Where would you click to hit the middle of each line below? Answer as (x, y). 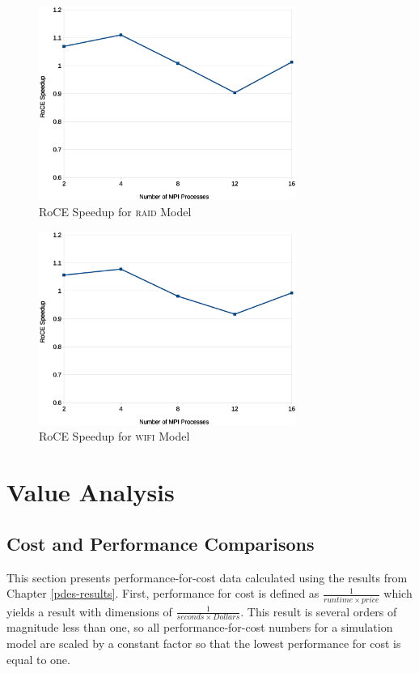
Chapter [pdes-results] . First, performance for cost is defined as (163, 593)
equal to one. (38, 659)
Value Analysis (91, 492)
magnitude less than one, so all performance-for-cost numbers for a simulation (200, 627)
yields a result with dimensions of (89, 611)
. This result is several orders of (319, 611)
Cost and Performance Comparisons (161, 543)
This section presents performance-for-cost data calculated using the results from (207, 577)
